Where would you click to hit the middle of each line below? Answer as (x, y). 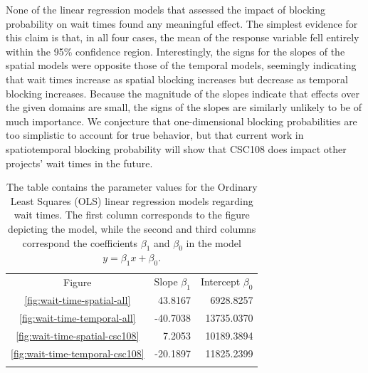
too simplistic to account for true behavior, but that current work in (155, 135)
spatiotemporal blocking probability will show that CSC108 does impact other (176, 148)
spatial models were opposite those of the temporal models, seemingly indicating (181, 65)
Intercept (220, 282)
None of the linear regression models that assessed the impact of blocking (166, 9)
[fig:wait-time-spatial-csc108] (78, 336)
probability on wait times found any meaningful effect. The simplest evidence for (182, 23)
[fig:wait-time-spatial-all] (78, 300)
